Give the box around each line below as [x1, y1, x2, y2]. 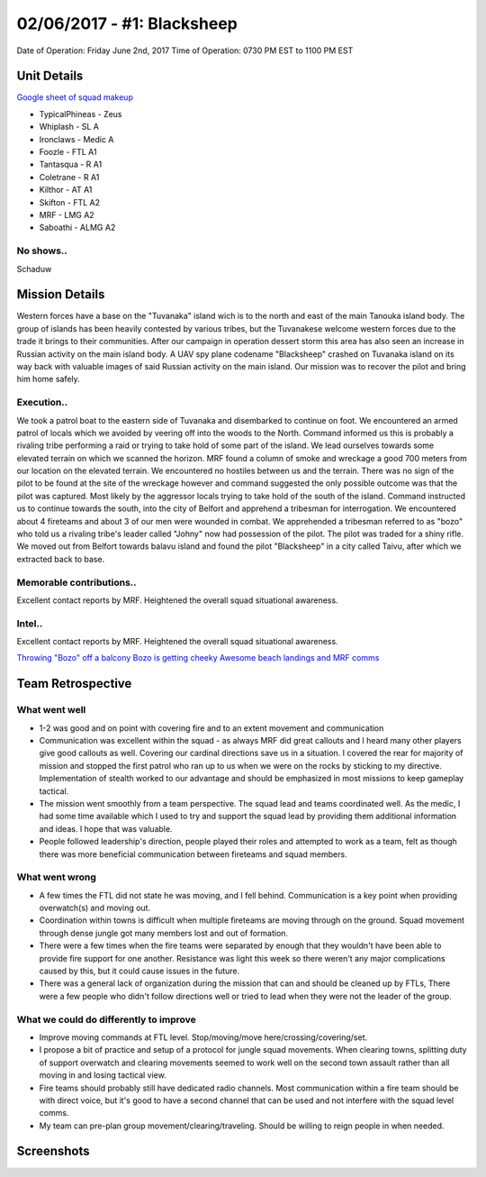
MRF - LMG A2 [39, 209, 94, 220]
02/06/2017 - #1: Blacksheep [16, 14, 238, 33]
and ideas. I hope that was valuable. [39, 823, 173, 834]
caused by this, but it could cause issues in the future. [39, 965, 240, 977]
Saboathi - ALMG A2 [39, 222, 116, 233]
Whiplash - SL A [39, 122, 99, 132]
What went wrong [16, 871, 96, 883]
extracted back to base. [16, 553, 105, 564]
